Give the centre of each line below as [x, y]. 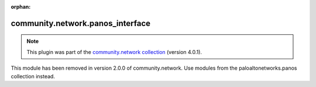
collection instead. [33, 76]
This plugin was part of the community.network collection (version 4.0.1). [114, 52]
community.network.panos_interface [81, 23]
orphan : [21, 7]
